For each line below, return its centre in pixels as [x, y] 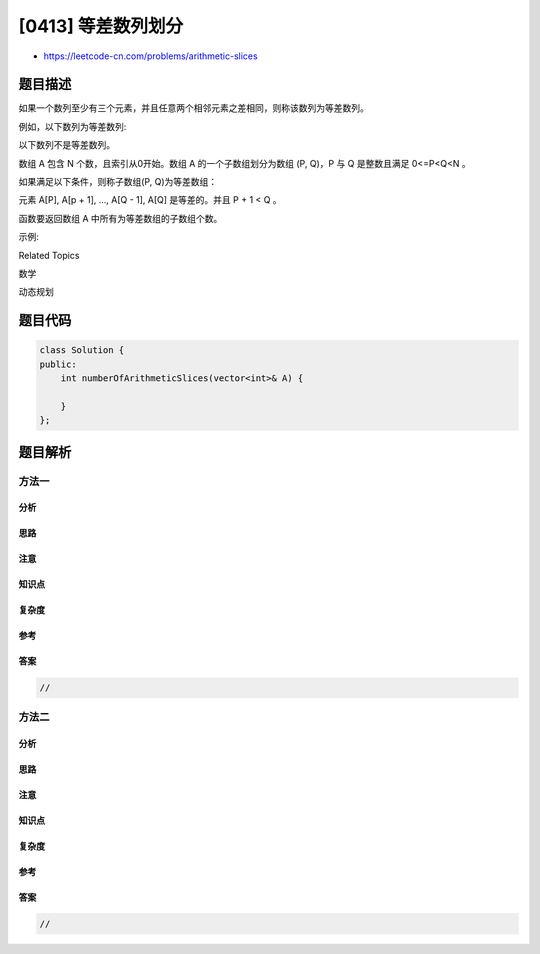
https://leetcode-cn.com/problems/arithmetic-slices [151, 56]
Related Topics [49, 255]
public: [58, 364]
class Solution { [82, 350]
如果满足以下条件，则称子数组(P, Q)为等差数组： [118, 182]
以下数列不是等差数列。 [66, 145]
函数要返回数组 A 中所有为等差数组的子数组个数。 [120, 218]
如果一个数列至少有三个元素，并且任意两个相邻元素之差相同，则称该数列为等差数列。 [193, 108]
